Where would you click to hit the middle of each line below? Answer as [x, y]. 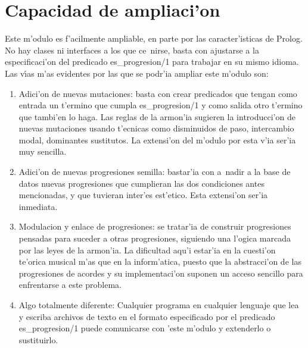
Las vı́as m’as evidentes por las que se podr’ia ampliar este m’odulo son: [137, 73]
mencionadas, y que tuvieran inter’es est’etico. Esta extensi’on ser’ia [143, 195]
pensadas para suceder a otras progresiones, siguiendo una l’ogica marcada [155, 238]
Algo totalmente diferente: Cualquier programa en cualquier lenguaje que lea [159, 305]
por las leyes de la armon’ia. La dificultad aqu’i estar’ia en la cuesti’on [147, 250]
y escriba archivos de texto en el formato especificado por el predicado [147, 316]
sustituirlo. [38, 339]
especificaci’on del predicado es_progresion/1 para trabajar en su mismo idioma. [152, 62]
